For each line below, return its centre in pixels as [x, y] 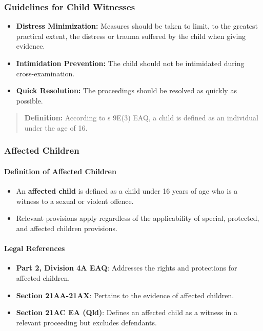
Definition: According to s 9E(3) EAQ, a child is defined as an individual [141, 118]
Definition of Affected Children [60, 171]
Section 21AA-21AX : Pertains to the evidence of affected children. [125, 295]
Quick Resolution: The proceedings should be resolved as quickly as [126, 90]
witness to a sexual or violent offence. [75, 201]
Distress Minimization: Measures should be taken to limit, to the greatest [137, 26]
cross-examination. [45, 73]
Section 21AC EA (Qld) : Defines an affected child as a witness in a [127, 312]
